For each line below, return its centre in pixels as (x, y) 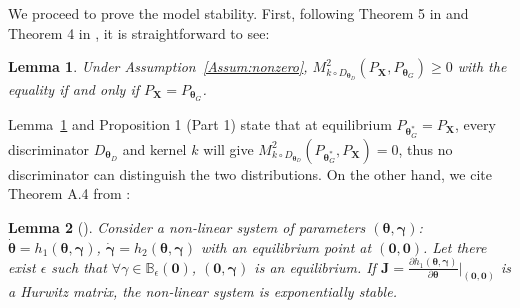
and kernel (154, 148)
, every (475, 123)
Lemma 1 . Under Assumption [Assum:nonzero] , (158, 66)
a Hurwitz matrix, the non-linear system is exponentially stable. (202, 291)
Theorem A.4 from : (69, 193)
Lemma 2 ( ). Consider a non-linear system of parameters (187, 226)
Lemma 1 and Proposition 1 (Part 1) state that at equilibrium (200, 123)
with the (482, 66)
